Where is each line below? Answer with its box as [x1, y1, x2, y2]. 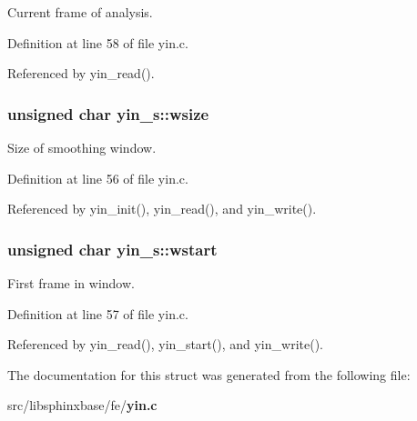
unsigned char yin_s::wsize [7, 102, 209, 125]
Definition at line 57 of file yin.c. [7, 304, 188, 323]
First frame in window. [7, 274, 135, 292]
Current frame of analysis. [7, 3, 153, 21]
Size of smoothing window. [7, 138, 157, 156]
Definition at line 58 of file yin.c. [7, 33, 188, 52]
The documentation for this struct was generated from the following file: [7, 365, 411, 384]
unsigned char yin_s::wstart [7, 237, 218, 260]
